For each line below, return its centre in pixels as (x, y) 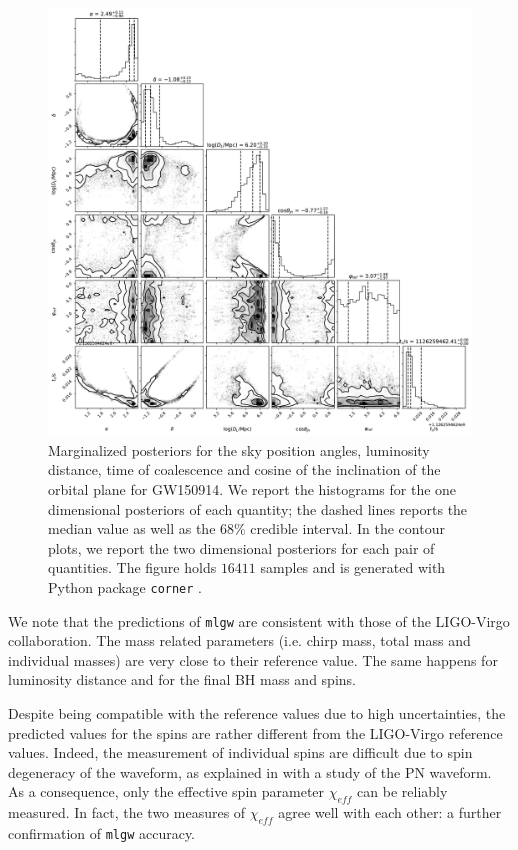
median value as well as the (132, 528)
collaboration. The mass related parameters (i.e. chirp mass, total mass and (239, 640)
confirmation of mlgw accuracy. (102, 832)
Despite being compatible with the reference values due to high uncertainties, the (257, 713)
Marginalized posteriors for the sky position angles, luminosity (239, 449)
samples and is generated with (353, 567)
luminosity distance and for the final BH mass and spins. (182, 679)
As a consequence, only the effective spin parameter (166, 791)
